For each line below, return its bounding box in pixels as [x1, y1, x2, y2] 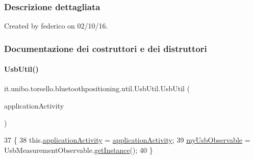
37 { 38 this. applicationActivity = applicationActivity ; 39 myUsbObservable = [4, 135, 250, 145]
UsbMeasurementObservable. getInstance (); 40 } [4, 144, 153, 155]
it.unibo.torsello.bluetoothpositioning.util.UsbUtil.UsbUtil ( [4, 83, 190, 94]
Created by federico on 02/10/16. [4, 20, 108, 31]
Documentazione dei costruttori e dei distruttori [4, 42, 207, 55]
